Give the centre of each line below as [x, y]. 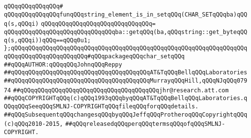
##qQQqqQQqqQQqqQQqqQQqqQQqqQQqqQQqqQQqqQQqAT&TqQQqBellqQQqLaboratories [126, 73]
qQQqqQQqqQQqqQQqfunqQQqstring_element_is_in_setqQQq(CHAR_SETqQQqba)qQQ [126, 14]
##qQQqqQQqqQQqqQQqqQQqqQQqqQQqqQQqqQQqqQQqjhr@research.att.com [121, 90]
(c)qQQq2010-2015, [33, 124]
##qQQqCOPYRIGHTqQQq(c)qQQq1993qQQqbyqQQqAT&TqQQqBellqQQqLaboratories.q [126, 98]
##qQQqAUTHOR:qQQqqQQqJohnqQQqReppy [63, 64]
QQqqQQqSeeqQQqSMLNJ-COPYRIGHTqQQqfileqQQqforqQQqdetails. [101, 106]
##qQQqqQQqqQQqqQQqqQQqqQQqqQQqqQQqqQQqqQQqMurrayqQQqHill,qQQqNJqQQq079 [126, 80]
